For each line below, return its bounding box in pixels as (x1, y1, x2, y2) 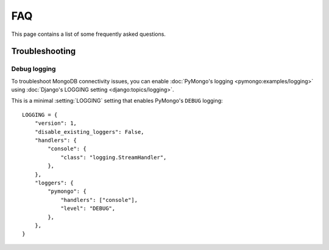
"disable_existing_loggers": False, (34, 128, 144, 135)
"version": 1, (34, 120, 77, 127)
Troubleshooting (11, 46, 76, 57)
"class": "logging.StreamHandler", (60, 154, 167, 161)
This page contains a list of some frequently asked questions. (11, 30, 166, 38)
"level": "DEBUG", (60, 205, 116, 212)
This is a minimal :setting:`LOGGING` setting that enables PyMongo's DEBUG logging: (11, 97, 223, 105)
